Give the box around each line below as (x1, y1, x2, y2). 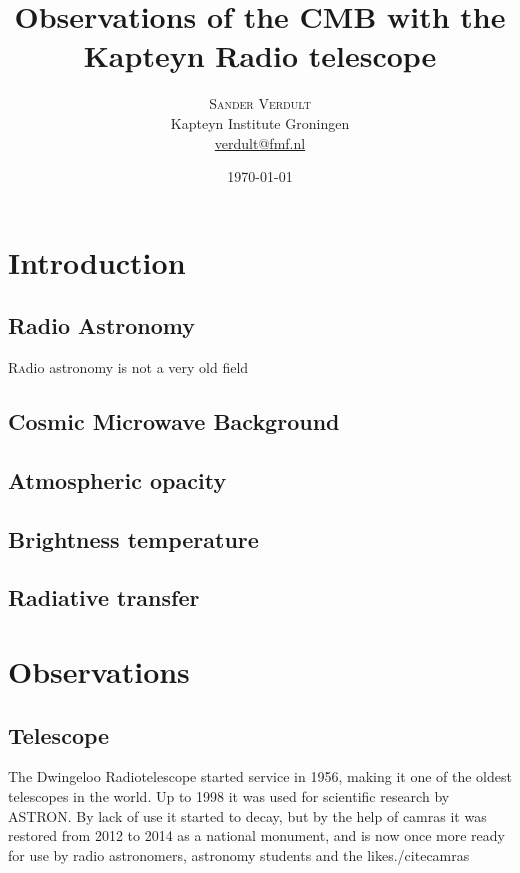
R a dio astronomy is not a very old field (8, 357, 249, 378)
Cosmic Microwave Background (8, 406, 340, 437)
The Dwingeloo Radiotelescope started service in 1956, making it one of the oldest (8, 766, 512, 787)
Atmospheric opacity (8, 464, 227, 495)
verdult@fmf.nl (214, 132, 306, 153)
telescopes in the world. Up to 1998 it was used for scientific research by (8, 785, 450, 806)
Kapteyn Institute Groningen (170, 112, 350, 133)
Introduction (8, 241, 186, 282)
